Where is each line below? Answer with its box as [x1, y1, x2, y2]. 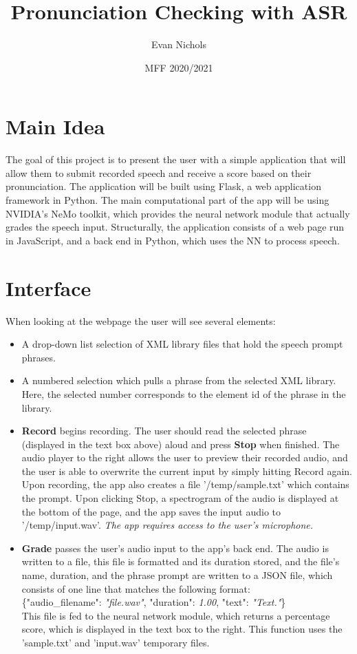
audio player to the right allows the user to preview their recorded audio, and [21, 450, 348, 465]
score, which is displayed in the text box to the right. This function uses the [21, 622, 343, 636]
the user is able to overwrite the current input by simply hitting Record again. [21, 463, 352, 478]
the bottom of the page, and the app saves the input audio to [21, 504, 281, 518]
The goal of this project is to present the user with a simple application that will [6, 152, 346, 167]
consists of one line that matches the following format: [21, 581, 250, 595]
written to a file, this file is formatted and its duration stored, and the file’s [21, 554, 340, 569]
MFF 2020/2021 [144, 60, 213, 74]
